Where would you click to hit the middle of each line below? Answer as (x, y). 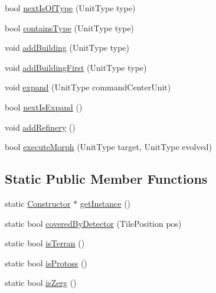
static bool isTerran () (45, 243)
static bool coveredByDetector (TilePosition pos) (93, 223)
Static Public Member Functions (106, 179)
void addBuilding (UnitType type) (67, 48)
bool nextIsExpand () (44, 107)
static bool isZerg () (41, 283)
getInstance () (105, 203)
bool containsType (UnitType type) (70, 27)
